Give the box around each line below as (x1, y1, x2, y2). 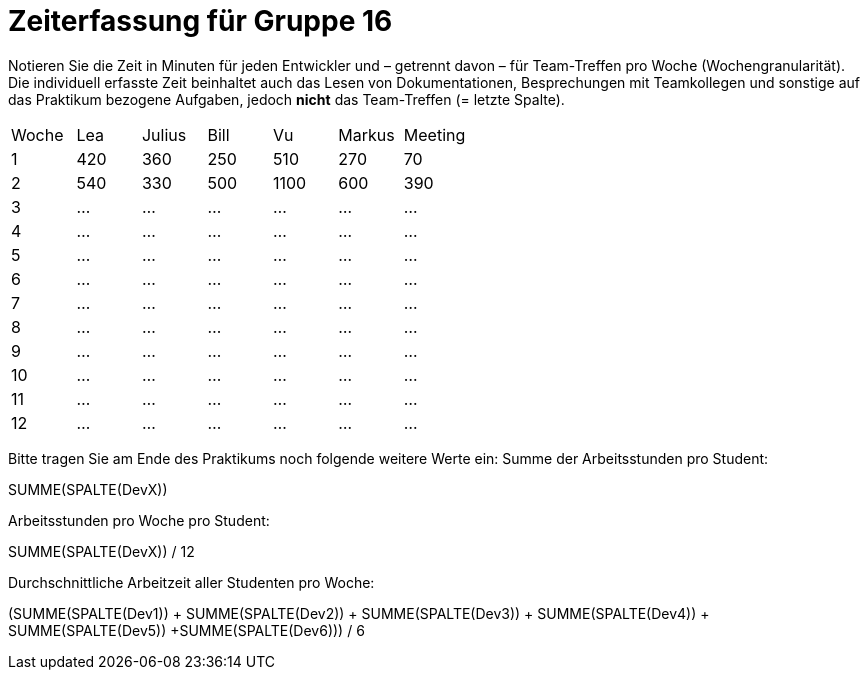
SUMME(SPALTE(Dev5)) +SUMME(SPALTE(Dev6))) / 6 (8, 621, 365, 639)
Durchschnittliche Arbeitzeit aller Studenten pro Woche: (8, 573, 375, 591)
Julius (141, 124, 187, 145)
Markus (338, 124, 395, 145)
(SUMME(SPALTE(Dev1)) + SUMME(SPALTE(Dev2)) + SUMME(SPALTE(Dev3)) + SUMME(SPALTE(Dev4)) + (8, 604, 710, 622)
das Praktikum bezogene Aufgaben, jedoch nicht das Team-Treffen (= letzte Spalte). (8, 90, 565, 108)
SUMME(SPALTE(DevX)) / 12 (8, 542, 195, 560)
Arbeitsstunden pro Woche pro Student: (8, 511, 270, 529)
